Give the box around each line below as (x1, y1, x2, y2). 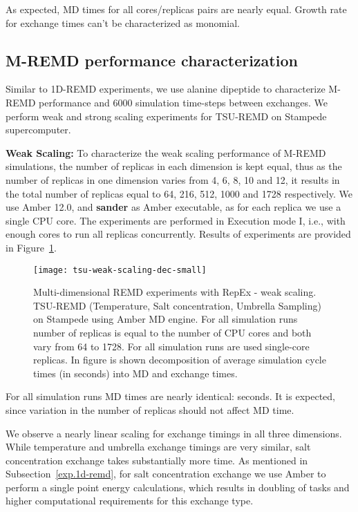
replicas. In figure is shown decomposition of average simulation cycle (33, 352, 326, 367)
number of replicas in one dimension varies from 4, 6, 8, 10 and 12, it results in (6, 172, 340, 187)
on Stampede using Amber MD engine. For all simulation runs (33, 312, 298, 326)
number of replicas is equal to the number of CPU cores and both (33, 325, 312, 339)
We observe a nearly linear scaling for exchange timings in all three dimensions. (6, 426, 342, 440)
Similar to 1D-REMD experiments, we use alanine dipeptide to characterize (6, 82, 326, 96)
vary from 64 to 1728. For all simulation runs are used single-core (33, 339, 310, 353)
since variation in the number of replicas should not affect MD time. (6, 402, 294, 417)
